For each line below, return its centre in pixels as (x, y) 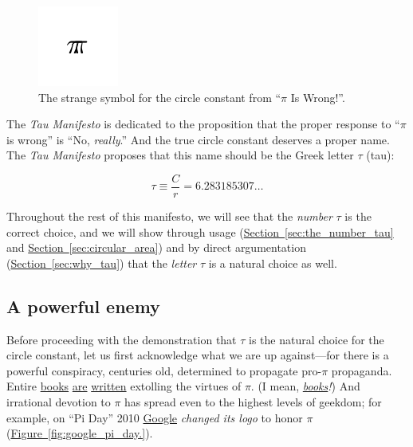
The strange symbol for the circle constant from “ (160, 97)
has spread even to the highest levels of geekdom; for (253, 401)
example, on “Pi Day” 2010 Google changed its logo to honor (155, 417)
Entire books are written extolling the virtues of (124, 386)
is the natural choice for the (317, 339)
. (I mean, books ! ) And (305, 386)
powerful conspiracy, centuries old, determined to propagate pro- (164, 370)
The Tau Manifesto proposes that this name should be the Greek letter (180, 155)
